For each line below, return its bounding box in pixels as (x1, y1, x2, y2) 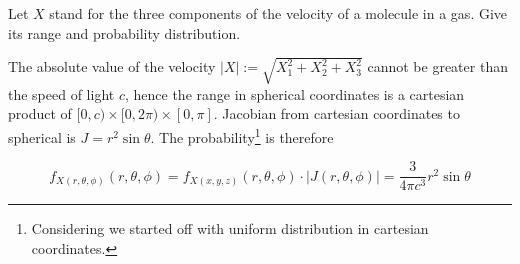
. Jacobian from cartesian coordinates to (213, 103, 460, 124)
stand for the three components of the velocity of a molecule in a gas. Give (49, 3, 508, 23)
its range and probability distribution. (8, 22, 241, 43)
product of (8, 103, 72, 124)
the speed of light (8, 83, 115, 104)
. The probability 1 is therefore (150, 123, 334, 147)
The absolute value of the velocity (8, 56, 216, 77)
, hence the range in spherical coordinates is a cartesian (124, 83, 465, 104)
